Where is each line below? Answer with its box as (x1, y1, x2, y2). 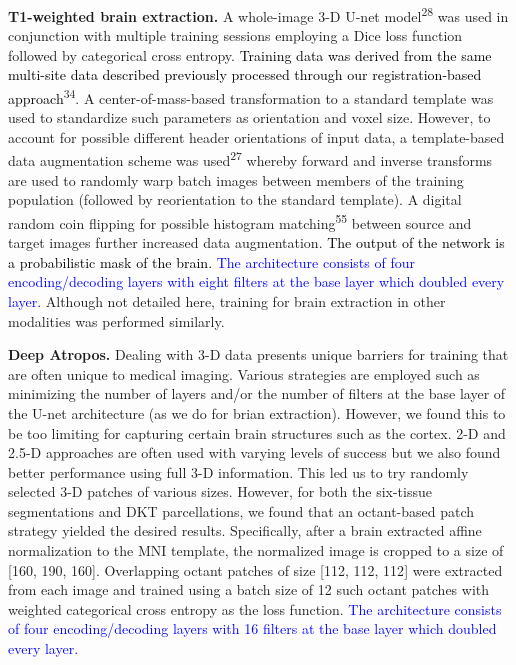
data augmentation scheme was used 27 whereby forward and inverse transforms (8, 147, 493, 171)
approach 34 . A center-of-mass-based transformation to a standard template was (8, 85, 494, 108)
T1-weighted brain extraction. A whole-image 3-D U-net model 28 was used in (8, 3, 509, 26)
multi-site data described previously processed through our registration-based (8, 64, 482, 85)
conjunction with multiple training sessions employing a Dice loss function (8, 25, 463, 46)
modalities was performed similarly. (8, 310, 225, 331)
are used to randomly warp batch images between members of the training (8, 169, 464, 190)
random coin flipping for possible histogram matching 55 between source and (8, 209, 472, 233)
